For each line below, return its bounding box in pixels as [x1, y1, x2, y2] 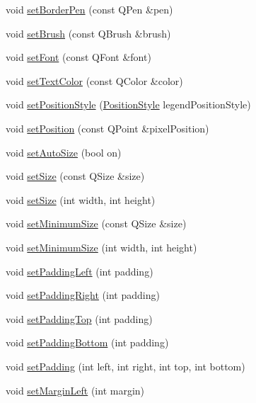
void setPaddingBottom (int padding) [6, 335, 169, 350]
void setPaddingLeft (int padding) [6, 263, 153, 278]
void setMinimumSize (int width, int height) [6, 239, 197, 254]
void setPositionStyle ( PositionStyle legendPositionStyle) [6, 97, 251, 112]
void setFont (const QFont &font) [6, 50, 151, 64]
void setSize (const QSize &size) [6, 169, 145, 183]
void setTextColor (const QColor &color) [6, 73, 183, 88]
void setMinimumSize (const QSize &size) [6, 216, 187, 231]
